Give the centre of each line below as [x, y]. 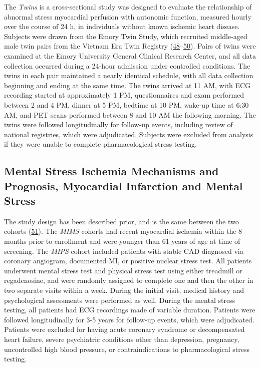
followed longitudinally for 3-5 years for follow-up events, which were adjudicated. [129, 319]
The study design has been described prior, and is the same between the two [121, 221]
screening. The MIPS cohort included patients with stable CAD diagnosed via [124, 251]
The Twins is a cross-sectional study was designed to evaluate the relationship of [128, 7]
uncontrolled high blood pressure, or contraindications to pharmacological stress [127, 349]
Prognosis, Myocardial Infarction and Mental [123, 186]
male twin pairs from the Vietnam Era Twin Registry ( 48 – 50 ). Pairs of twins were [130, 46]
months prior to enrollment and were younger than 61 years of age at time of [122, 241]
